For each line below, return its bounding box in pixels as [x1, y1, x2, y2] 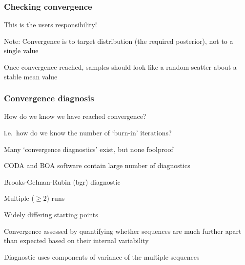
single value [4, 45, 39, 56]
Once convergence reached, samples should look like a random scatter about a [4, 62, 237, 72]
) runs [46, 193, 65, 203]
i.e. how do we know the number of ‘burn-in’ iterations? [4, 128, 172, 137]
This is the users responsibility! [4, 19, 97, 30]
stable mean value [4, 71, 58, 81]
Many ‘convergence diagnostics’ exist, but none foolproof [4, 144, 173, 154]
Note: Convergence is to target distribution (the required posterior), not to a [4, 36, 233, 46]
